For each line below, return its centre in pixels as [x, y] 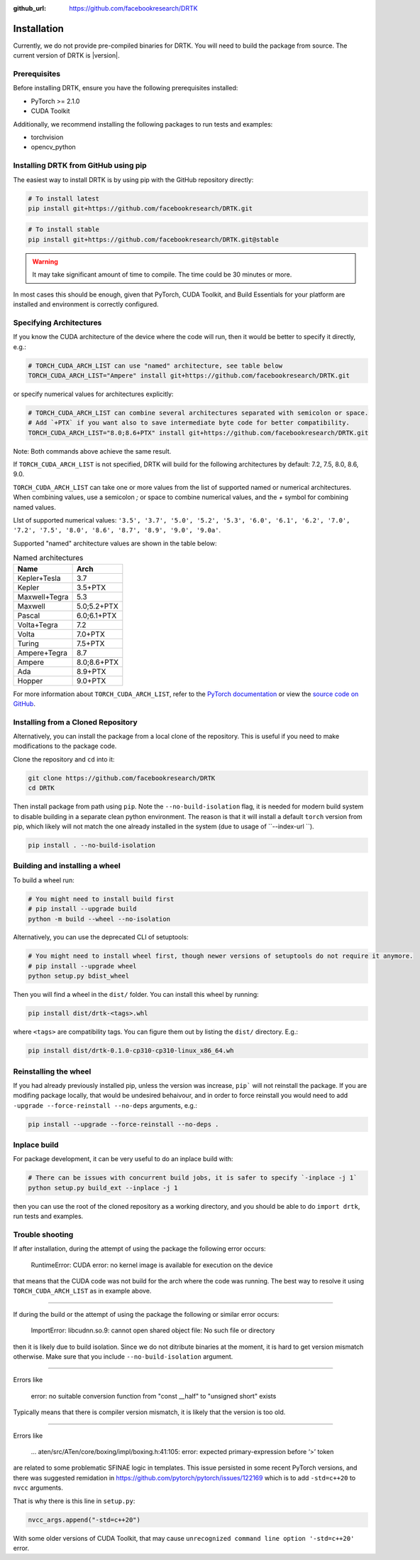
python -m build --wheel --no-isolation [99, 919]
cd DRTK [41, 788]
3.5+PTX [91, 587]
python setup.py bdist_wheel [79, 976]
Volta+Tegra [38, 624]
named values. [34, 507]
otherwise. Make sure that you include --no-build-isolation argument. [123, 1357]
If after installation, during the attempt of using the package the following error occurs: [139, 1249]
